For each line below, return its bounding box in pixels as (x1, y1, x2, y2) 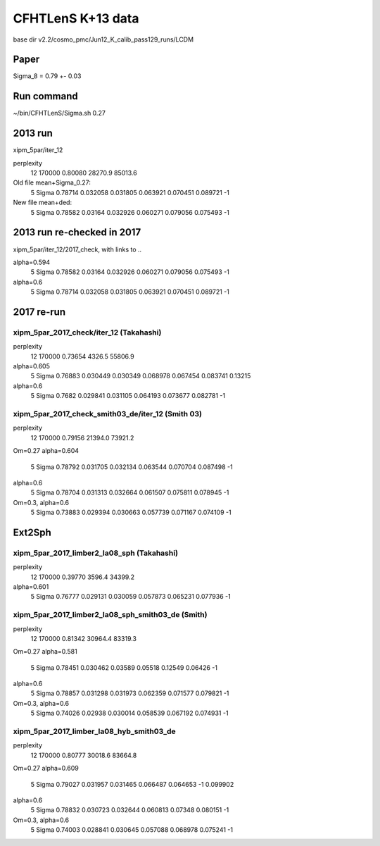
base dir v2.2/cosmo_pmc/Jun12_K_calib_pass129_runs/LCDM (13, 35, 194, 44)
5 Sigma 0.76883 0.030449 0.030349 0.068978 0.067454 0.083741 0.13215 (30, 372, 251, 380)
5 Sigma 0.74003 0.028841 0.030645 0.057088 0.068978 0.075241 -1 (30, 826, 234, 834)
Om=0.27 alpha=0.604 (13, 447, 80, 455)
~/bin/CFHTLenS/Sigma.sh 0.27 (13, 109, 106, 118)
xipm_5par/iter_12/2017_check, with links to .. (13, 245, 142, 254)
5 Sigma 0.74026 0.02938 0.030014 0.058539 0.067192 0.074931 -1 (30, 709, 229, 718)
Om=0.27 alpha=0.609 (13, 764, 79, 773)
